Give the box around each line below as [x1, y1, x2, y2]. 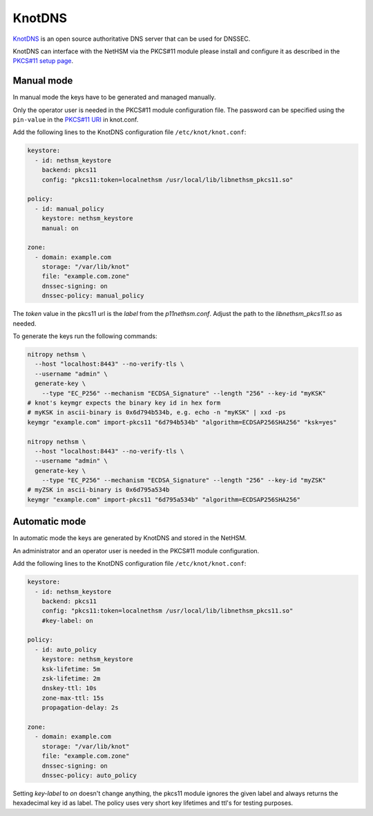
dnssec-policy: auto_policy [41, 771, 137, 779]
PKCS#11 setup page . [12, 57, 74, 65]
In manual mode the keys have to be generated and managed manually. [12, 93, 216, 102]
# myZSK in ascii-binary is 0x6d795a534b [27, 486, 170, 494]
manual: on [41, 224, 79, 232]
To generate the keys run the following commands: [12, 332, 158, 340]
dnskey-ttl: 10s [41, 685, 97, 692]
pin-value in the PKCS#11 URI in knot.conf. [12, 115, 139, 124]
